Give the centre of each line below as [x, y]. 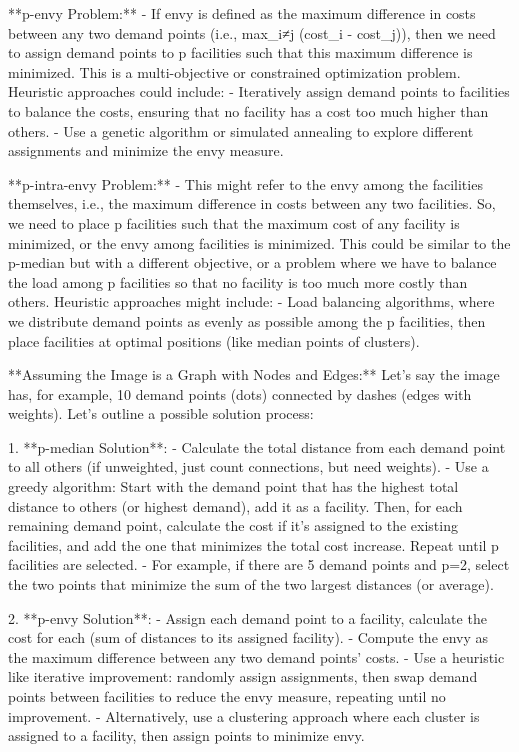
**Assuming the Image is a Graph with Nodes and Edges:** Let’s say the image [254, 374]
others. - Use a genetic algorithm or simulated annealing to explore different [241, 130]
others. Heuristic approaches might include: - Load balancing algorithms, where [251, 301]
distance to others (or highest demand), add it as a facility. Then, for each [235, 505]
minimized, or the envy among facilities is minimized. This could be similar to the [259, 242]
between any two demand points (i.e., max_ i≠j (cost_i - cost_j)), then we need [252, 32]
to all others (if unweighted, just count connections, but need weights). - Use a [248, 466]
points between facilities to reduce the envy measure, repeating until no [227, 696]
